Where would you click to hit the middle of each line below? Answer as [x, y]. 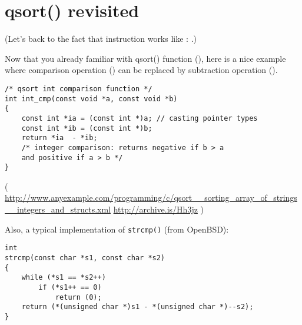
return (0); [78, 297]
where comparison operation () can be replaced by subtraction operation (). [141, 70]
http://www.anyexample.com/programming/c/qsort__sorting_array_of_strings [151, 198]
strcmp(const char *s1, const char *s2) [85, 258]
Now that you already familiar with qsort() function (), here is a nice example [145, 58]
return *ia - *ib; [59, 138]
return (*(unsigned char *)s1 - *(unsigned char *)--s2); [137, 307]
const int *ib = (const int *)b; [87, 128]
